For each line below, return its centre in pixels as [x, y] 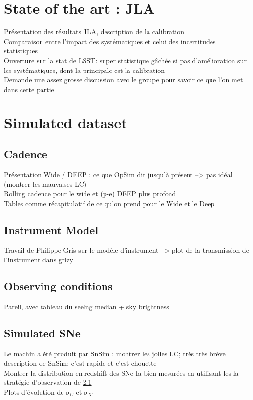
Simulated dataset [66, 123]
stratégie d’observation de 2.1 [48, 382]
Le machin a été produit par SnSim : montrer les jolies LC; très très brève [115, 353]
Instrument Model [51, 229]
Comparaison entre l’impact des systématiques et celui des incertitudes [110, 41]
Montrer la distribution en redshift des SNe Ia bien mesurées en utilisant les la [121, 372]
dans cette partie [29, 89]
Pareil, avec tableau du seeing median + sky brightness [86, 306]
